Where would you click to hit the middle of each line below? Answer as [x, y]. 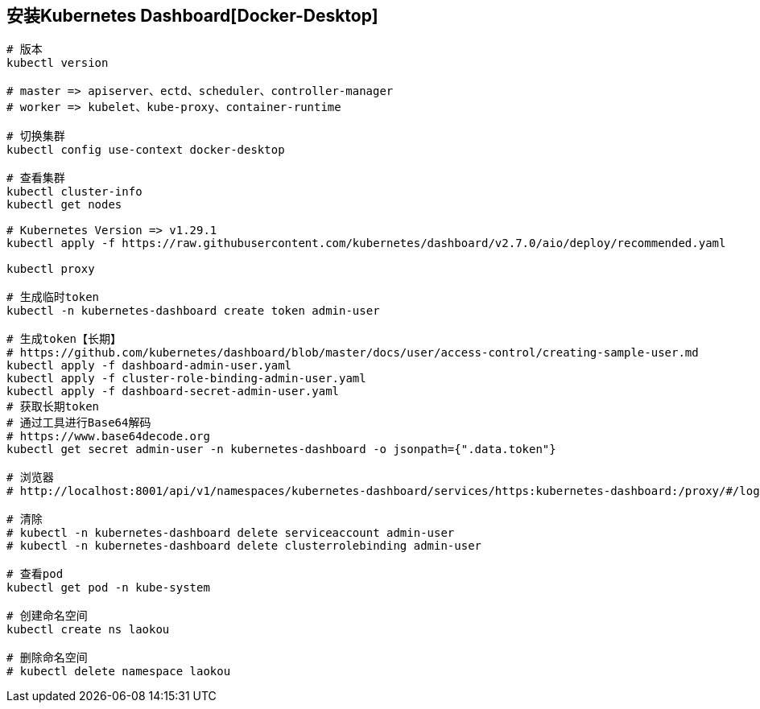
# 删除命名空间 [47, 658]
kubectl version [58, 63]
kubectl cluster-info [74, 192]
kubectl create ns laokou [88, 630]
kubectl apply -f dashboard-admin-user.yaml [149, 366]
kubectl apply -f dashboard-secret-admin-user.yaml [173, 392]
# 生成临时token [53, 297]
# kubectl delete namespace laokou [119, 672]
